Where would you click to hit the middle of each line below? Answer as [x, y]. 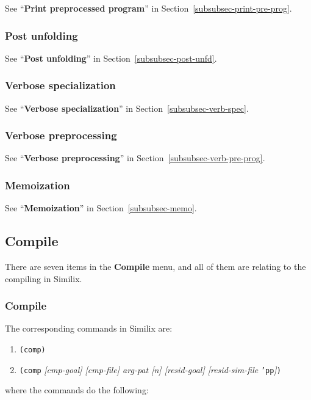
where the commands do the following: [77, 390]
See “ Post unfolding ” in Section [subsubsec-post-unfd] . [111, 58]
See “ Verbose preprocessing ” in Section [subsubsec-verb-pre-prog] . [135, 158]
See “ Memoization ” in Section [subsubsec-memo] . [101, 208]
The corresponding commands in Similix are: [89, 328]
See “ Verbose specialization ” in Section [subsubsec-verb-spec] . [127, 108]
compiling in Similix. [44, 278]
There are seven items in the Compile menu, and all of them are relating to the [155, 267]
